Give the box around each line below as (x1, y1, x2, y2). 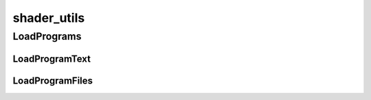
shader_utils (12, 10, 85, 25)
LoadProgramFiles (12, 75, 93, 86)
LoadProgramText (12, 53, 91, 64)
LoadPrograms (12, 30, 82, 42)
